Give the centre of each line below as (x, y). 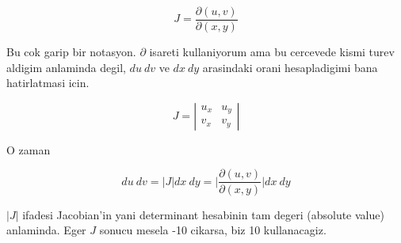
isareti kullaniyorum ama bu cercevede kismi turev (272, 52)
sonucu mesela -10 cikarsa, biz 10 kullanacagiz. (213, 230)
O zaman (29, 149)
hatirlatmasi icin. (48, 83)
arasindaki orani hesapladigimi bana (290, 67)
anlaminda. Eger (46, 230)
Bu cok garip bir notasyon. (71, 52)
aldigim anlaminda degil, (66, 67)
